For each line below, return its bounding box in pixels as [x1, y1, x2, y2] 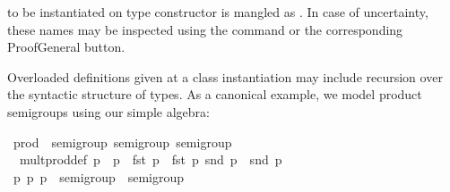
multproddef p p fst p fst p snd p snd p [19, 150, 282, 169]
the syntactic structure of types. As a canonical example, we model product [7, 85, 422, 104]
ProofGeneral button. [7, 38, 125, 56]
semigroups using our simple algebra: [7, 102, 210, 121]
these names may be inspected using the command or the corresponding [7, 20, 403, 38]
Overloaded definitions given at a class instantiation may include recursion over [7, 67, 443, 86]
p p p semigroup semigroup [13, 167, 185, 186]
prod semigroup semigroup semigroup [13, 132, 232, 151]
